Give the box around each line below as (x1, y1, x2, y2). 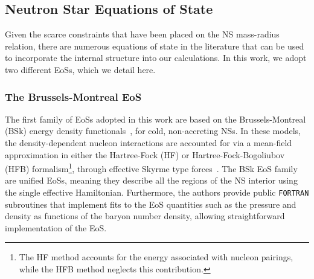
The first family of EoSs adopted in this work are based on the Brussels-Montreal (5, 112, 306, 125)
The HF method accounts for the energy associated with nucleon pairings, (19, 251, 293, 263)
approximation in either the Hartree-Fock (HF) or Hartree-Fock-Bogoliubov (5, 148, 285, 161)
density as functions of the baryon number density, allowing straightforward (5, 210, 285, 222)
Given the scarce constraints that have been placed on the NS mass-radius (5, 28, 280, 40)
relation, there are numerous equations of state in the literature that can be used (5, 39, 304, 52)
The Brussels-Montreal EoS (5, 89, 142, 104)
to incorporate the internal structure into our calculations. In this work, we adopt (5, 51, 307, 64)
